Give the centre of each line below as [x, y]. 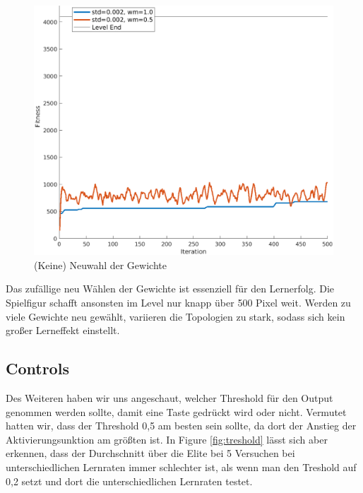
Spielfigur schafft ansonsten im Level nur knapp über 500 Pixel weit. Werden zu [178, 302]
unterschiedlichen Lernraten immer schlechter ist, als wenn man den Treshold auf [181, 467]
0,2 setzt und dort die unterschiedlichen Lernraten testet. [129, 481]
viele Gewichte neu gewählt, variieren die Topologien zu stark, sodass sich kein [175, 316]
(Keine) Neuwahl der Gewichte [100, 265]
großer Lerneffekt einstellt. [63, 330]
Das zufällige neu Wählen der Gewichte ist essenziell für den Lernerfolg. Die [170, 289]
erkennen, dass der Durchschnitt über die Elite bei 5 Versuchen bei [150, 453]
